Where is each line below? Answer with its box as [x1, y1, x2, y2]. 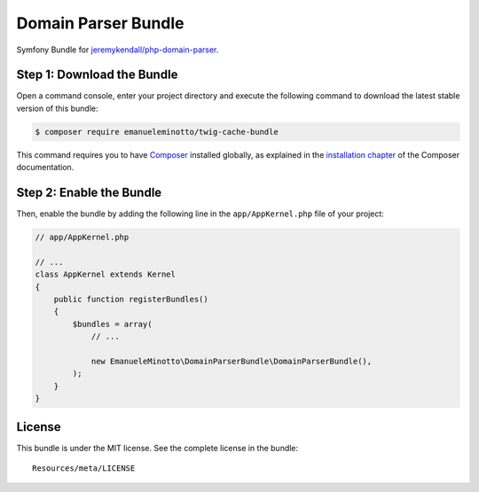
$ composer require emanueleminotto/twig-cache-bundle [35, 127, 279, 137]
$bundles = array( [72, 319, 153, 329]
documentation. [16, 162, 75, 173]
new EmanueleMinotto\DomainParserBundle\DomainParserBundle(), [90, 356, 373, 366]
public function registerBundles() [53, 294, 208, 305]
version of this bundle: [16, 103, 98, 113]
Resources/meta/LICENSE [32, 464, 136, 473]
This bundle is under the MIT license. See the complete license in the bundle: [16, 442, 299, 453]
